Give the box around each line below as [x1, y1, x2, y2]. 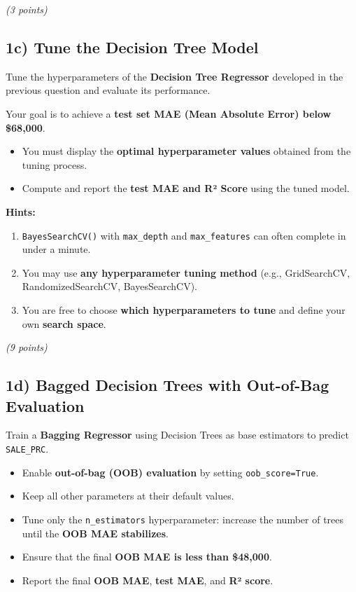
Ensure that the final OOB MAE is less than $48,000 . [22, 549, 272, 564]
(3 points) [6, 2, 48, 16]
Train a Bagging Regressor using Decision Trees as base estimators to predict [6, 427, 349, 442]
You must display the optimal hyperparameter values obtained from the [22, 144, 351, 158]
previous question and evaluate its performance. [6, 83, 211, 97]
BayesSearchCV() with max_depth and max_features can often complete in [22, 228, 346, 242]
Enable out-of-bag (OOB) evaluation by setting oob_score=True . [22, 464, 319, 479]
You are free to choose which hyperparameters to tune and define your [22, 302, 346, 317]
